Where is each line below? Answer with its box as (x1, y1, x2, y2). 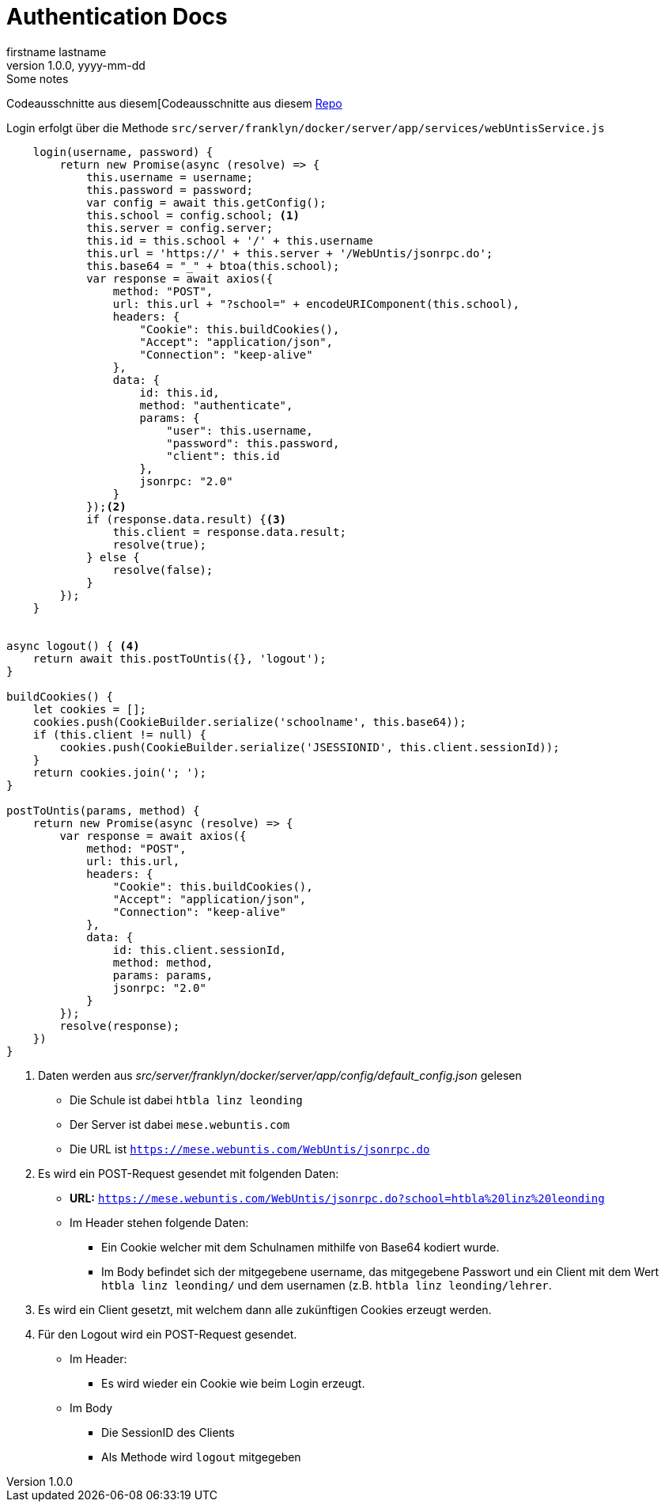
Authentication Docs (6, 3, 228, 30)
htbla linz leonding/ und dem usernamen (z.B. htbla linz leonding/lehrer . (101, 1278, 552, 1292)
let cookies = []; (32, 702, 147, 716)
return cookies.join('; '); (32, 765, 206, 779)
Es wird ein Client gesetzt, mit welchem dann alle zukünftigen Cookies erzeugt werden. (38, 1302, 492, 1316)
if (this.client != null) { (32, 727, 206, 741)
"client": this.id (166, 449, 280, 462)
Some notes (6, 71, 69, 85)
